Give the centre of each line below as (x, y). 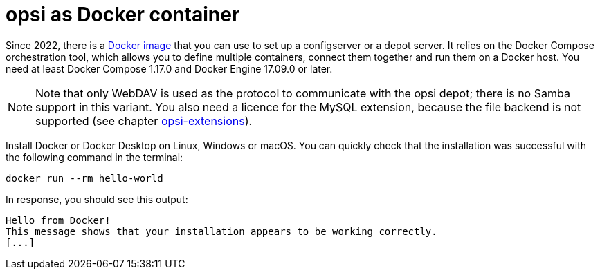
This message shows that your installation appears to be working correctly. (221, 231)
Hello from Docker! (58, 220)
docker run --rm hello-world (84, 178)
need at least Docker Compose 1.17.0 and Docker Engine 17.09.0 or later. (169, 68)
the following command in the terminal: (94, 157)
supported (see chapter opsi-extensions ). (144, 121)
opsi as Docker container (123, 15)
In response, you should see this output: (97, 199)
